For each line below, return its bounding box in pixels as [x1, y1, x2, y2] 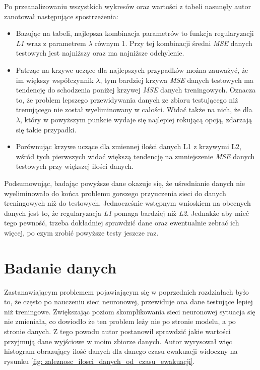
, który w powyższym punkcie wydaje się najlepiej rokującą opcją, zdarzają [20, 114, 252, 124]
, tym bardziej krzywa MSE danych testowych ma [100, 74, 254, 85]
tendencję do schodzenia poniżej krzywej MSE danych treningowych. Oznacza [16, 84, 256, 95]
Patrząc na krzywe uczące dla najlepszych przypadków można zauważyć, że [16, 64, 248, 75]
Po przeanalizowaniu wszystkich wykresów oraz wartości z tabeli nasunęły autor [4, 1, 251, 11]
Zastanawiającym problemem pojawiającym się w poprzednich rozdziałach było [4, 286, 249, 297]
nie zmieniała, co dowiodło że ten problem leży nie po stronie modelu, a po [4, 316, 236, 327]
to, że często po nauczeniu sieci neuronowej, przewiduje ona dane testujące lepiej [4, 296, 253, 307]
